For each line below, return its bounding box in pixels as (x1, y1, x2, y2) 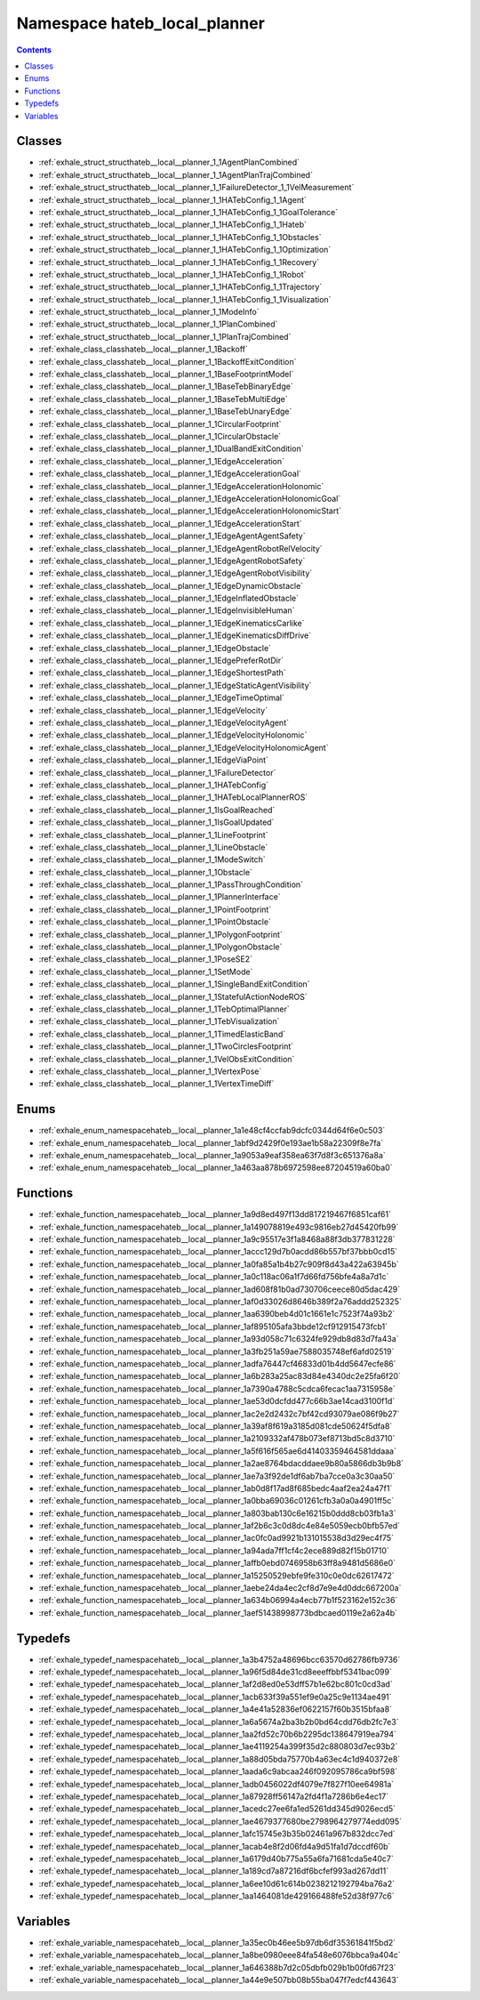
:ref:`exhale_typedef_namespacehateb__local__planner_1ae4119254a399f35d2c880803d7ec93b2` (38, 1741, 398, 1752)
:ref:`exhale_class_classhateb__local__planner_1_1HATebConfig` (38, 779, 269, 790)
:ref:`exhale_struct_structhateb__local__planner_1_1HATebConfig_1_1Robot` (38, 269, 307, 279)
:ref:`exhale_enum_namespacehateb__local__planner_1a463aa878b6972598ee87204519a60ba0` (38, 1162, 393, 1173)
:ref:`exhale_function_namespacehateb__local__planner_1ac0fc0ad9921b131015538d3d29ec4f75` (38, 1533, 395, 1544)
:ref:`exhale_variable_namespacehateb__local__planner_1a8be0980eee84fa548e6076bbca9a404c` (38, 1949, 401, 1961)
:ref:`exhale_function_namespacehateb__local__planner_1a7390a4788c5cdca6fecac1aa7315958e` (38, 1383, 396, 1394)
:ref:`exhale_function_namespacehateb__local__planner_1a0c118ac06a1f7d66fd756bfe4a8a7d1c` (38, 1271, 389, 1282)
